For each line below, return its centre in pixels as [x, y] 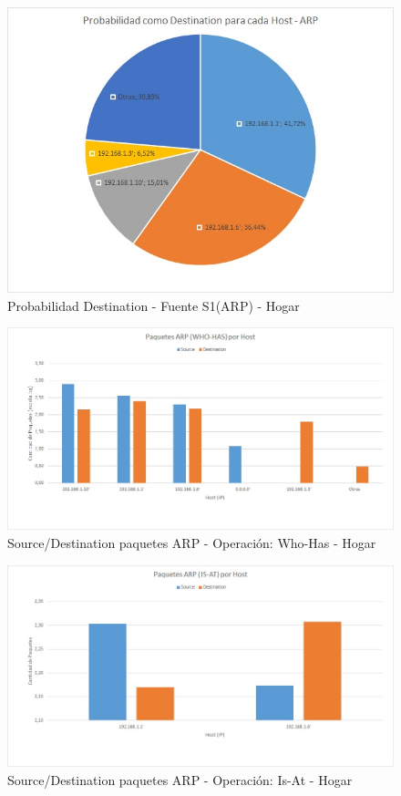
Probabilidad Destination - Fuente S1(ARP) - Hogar [154, 305]
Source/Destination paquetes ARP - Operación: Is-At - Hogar [180, 780]
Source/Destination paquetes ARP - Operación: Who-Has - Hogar [192, 542]
